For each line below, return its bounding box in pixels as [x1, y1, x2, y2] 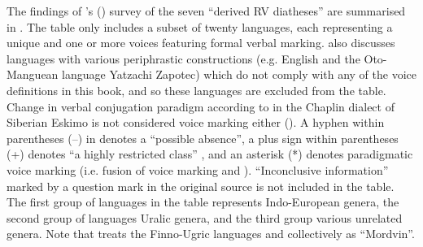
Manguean [7, 66, 59, 83]
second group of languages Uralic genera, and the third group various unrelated [7, 209, 403, 226]
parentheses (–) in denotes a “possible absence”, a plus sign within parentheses [7, 129, 399, 146]
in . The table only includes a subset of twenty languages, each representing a [7, 18, 393, 35]
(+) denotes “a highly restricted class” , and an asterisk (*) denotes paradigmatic [7, 145, 413, 162]
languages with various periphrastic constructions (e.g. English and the [7, 50, 360, 67]
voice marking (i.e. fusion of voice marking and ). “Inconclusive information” [7, 161, 389, 178]
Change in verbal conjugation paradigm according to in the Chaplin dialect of [7, 97, 395, 115]
